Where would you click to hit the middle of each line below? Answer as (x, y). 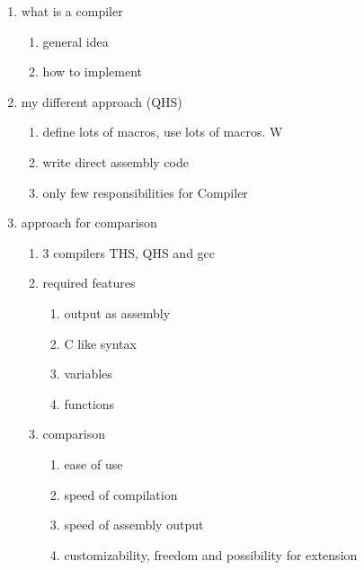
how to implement (93, 71)
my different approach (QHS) (102, 101)
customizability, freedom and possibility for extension (211, 554)
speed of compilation (121, 494)
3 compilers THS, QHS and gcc (129, 252)
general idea (75, 41)
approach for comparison (89, 223)
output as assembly (117, 312)
